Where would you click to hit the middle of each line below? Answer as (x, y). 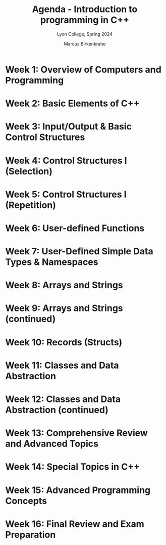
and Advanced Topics (52, 444)
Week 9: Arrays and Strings (64, 308)
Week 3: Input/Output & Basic (69, 127)
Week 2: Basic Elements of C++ (72, 103)
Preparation (31, 535)
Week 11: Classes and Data (62, 365)
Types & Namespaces (52, 262)
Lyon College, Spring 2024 (85, 34)
